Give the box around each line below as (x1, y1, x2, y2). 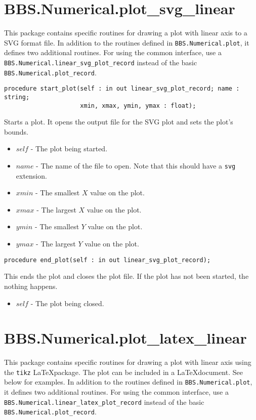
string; (4, 93, 30, 101)
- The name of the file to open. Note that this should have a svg (36, 160, 236, 171)
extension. (16, 170, 47, 181)
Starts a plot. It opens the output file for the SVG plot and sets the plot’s (4, 116, 233, 127)
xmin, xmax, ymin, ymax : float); (80, 102, 196, 109)
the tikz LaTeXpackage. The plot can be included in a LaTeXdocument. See (4, 366, 243, 377)
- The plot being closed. (30, 298, 104, 308)
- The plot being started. (30, 143, 108, 154)
